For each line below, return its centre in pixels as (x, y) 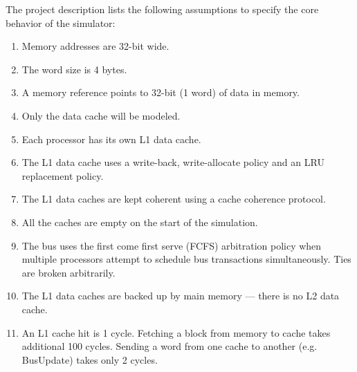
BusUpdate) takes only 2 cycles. (90, 359)
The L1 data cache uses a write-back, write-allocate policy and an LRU (173, 162)
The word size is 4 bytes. (74, 69)
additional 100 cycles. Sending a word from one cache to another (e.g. (170, 346)
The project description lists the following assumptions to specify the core (162, 9)
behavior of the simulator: (61, 22)
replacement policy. (63, 175)
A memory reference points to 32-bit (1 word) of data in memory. (161, 92)
